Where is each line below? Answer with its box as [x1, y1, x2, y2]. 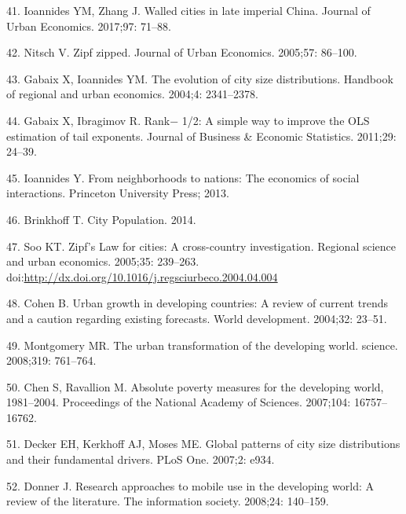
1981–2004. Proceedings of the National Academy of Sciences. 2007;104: [6, 394, 351, 410]
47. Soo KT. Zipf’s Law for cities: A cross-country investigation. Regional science [6, 237, 396, 254]
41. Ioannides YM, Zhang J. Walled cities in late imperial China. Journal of [6, 2, 371, 18]
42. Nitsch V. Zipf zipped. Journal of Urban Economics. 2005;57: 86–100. [6, 44, 357, 61]
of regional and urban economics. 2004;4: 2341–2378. [6, 86, 259, 102]
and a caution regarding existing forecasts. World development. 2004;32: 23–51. [6, 310, 387, 326]
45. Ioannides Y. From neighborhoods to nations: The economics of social [6, 169, 360, 185]
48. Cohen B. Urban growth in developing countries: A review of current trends [6, 295, 388, 311]
